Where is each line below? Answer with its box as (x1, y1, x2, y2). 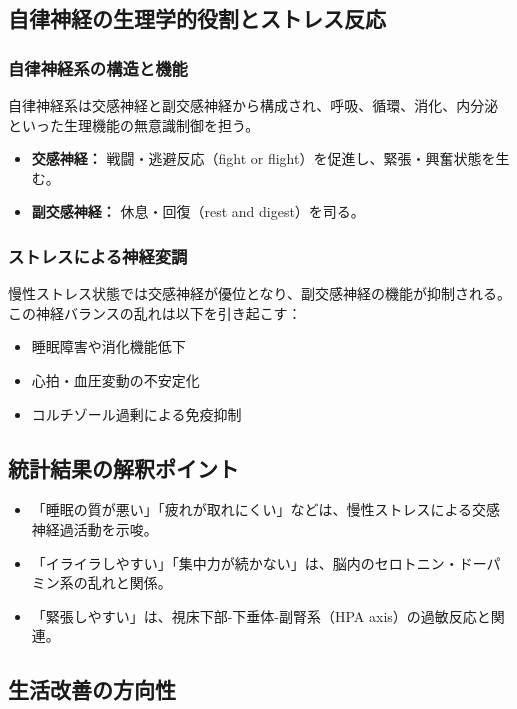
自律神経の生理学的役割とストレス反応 (8, 3, 386, 34)
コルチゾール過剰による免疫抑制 (31, 403, 242, 424)
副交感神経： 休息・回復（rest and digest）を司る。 (31, 201, 365, 222)
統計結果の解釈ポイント (8, 452, 239, 483)
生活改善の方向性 (8, 674, 176, 705)
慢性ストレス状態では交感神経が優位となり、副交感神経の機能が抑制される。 (8, 283, 512, 304)
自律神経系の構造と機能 (8, 55, 188, 80)
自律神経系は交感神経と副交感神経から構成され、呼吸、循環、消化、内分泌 (8, 95, 499, 115)
